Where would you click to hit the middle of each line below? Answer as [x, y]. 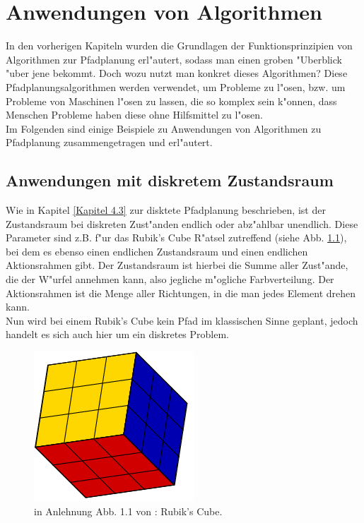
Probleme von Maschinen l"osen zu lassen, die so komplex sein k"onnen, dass [171, 101]
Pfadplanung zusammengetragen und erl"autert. [109, 142]
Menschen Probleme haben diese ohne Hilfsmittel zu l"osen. [134, 115]
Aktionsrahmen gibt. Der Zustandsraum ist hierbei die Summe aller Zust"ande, [177, 265]
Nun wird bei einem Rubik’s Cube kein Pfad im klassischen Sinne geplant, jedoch [182, 320]
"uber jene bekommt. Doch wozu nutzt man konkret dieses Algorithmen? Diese [177, 73]
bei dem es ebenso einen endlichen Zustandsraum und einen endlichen [157, 251]
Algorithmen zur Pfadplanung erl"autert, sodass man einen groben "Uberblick [174, 59]
